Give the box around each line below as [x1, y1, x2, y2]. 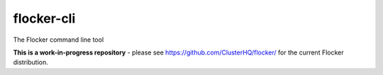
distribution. [13, 58, 49, 67]
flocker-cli [13, 11, 76, 26]
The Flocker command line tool [13, 35, 104, 44]
